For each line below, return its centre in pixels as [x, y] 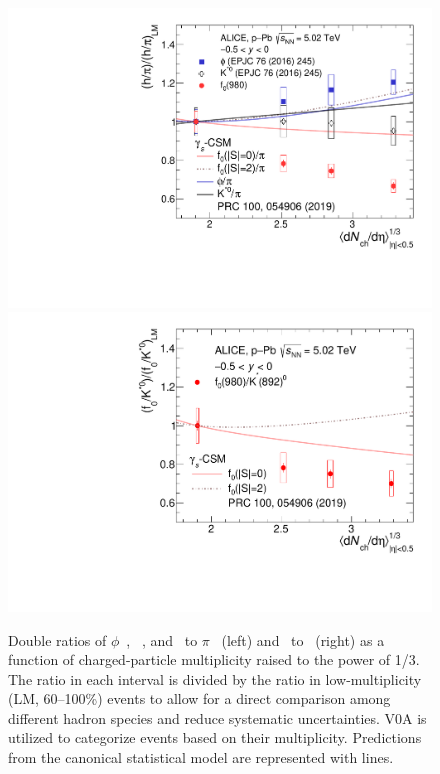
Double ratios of [57, 639]
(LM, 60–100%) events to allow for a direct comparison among [199, 698]
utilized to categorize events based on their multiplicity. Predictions [215, 737]
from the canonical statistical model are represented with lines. [201, 757]
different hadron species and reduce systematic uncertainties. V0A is [217, 717]
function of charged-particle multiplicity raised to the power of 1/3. [214, 659]
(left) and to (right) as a [303, 639]
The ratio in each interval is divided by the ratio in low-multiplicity [215, 678]
